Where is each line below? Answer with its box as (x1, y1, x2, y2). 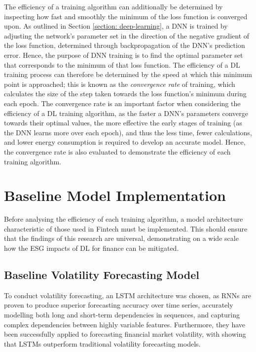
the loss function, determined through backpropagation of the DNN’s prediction (4, 40, 245, 50)
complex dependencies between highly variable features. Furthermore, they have (4, 319, 245, 329)
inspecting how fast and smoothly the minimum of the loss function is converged (4, 11, 248, 21)
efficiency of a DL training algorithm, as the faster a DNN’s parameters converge (4, 108, 248, 118)
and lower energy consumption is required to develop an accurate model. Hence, (4, 137, 246, 147)
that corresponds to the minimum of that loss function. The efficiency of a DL (4, 59, 240, 70)
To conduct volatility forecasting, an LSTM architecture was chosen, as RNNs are (4, 290, 252, 300)
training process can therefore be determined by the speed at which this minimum (4, 69, 252, 79)
